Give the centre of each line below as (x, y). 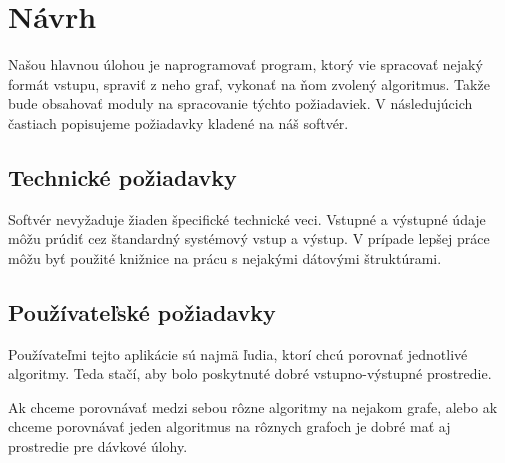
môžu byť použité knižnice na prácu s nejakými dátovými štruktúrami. (225, 257)
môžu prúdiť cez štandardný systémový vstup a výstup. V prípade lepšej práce (249, 238)
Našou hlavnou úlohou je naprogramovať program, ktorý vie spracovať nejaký (245, 64)
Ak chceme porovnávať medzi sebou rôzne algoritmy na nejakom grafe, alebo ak (253, 406)
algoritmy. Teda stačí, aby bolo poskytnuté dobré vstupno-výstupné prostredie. (250, 373)
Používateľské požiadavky (142, 311)
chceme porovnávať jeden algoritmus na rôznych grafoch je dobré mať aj (229, 426)
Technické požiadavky (122, 176)
